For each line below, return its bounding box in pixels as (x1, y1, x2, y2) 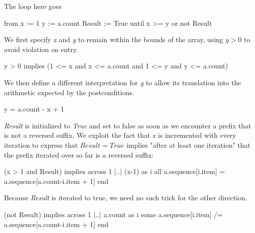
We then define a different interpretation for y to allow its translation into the (4, 77, 241, 87)
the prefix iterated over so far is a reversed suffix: (4, 149, 154, 160)
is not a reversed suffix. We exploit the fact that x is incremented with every (4, 130, 236, 140)
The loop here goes (4, 1, 62, 11)
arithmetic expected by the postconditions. (4, 87, 134, 97)
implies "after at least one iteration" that (126, 139, 251, 150)
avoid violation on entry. (4, 44, 79, 54)
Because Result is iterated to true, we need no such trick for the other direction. (4, 192, 248, 203)
